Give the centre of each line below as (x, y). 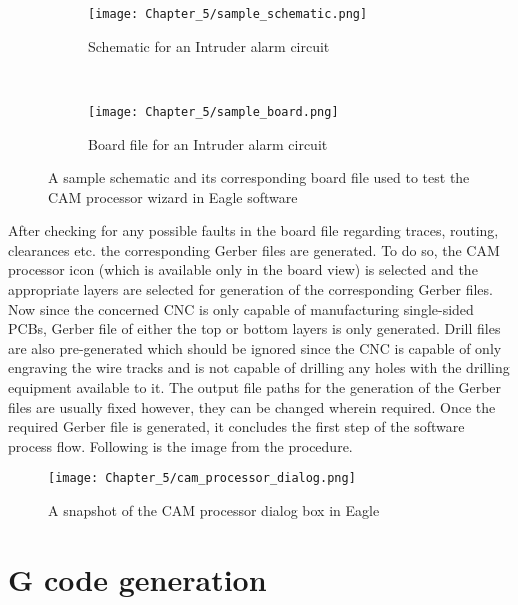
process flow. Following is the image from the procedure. (180, 445)
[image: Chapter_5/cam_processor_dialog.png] (202, 478)
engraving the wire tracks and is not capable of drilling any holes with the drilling (259, 367)
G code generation (137, 578)
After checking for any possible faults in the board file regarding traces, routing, (253, 230)
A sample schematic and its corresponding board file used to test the (259, 177)
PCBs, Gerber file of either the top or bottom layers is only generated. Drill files (254, 328)
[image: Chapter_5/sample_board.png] (213, 111)
